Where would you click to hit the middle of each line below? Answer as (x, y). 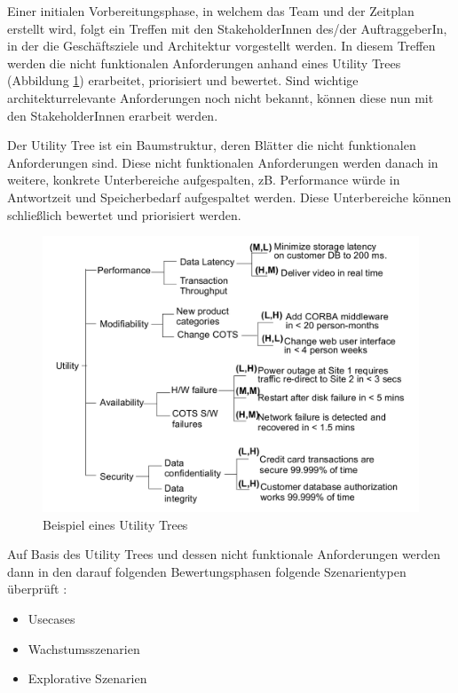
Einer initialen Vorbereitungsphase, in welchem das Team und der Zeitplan (211, 11)
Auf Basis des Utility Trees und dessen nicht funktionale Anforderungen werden (224, 554)
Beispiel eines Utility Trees (115, 524)
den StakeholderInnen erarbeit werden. (113, 115)
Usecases (51, 619)
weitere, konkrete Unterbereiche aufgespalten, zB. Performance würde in (204, 180)
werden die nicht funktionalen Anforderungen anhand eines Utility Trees (204, 63)
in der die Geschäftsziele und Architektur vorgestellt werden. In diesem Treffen (221, 46)
